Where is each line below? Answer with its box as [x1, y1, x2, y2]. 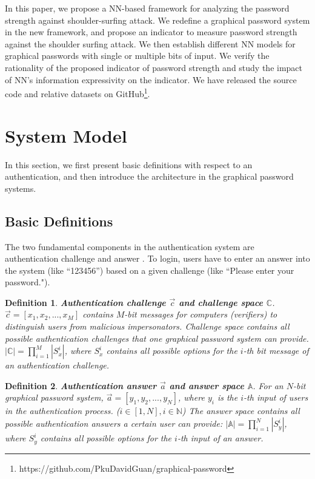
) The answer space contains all [182, 404, 300, 417]
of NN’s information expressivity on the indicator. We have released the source [5, 73, 297, 86]
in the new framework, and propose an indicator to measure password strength [5, 25, 297, 38]
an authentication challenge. [5, 359, 110, 372]
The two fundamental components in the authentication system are [5, 240, 254, 253]
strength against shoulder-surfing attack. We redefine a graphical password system [5, 13, 310, 26]
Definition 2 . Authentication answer [5, 379, 157, 392]
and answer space [169, 379, 244, 392]
